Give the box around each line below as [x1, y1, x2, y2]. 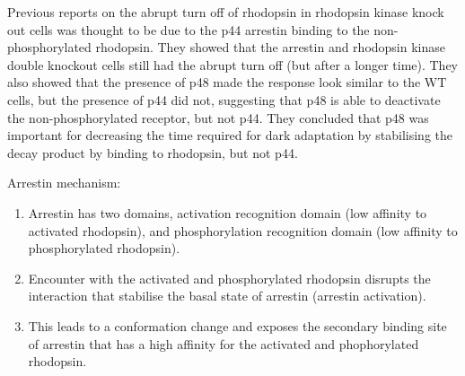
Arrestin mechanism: [7, 173, 121, 192]
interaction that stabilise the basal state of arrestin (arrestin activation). [28, 286, 426, 305]
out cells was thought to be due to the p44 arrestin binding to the [7, 20, 370, 39]
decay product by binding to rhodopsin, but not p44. [7, 143, 298, 162]
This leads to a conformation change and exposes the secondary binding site [28, 316, 447, 335]
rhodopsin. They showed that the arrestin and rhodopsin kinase [95, 38, 446, 57]
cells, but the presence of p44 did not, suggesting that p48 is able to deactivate [7, 90, 441, 109]
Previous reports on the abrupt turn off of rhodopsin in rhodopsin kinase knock [7, 3, 444, 21]
